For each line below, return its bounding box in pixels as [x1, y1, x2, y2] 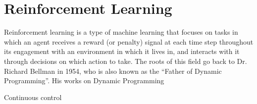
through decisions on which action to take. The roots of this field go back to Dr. [4, 55, 247, 66]
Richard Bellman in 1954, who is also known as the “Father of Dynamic [4, 65, 222, 76]
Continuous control [4, 92, 62, 102]
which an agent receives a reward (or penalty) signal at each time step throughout [4, 36, 254, 47]
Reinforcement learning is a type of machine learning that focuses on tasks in [4, 27, 238, 37]
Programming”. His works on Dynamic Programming [4, 75, 164, 86]
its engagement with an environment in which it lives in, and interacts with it [4, 46, 240, 56]
